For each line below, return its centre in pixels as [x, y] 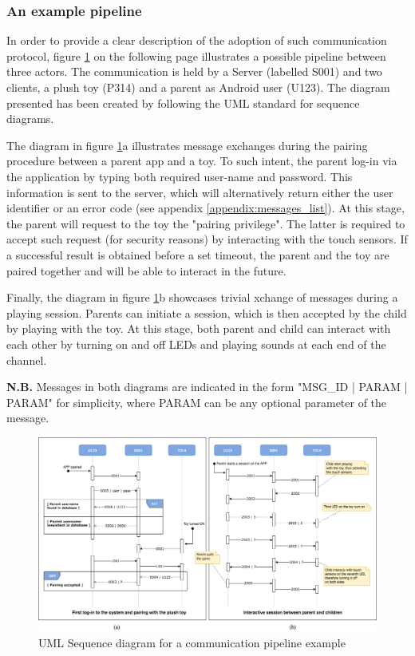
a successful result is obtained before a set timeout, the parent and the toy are [198, 254]
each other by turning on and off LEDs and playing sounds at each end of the [196, 344]
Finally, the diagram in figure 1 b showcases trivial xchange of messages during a [202, 297]
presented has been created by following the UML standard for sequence [183, 103]
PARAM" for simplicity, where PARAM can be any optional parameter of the [197, 402]
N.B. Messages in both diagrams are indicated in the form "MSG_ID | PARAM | [207, 387]
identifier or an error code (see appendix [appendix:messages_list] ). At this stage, [206, 208]
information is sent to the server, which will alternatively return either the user [200, 192]
